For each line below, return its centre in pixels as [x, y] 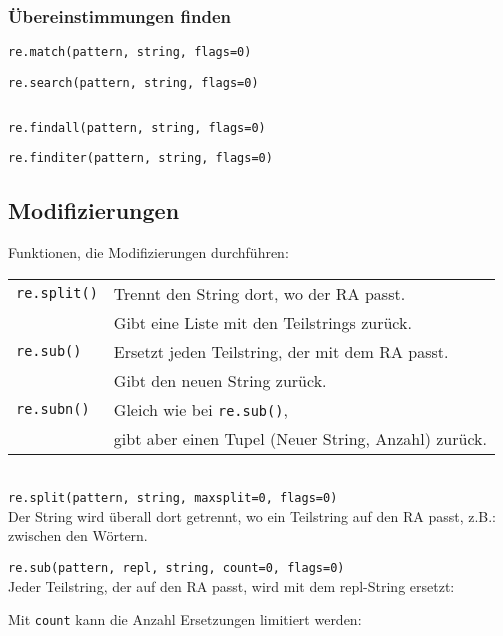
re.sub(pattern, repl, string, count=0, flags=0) [176, 568]
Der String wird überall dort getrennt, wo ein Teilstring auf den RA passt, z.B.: [252, 515]
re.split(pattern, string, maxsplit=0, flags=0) [173, 498]
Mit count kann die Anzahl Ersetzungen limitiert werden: [185, 619]
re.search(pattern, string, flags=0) [133, 82]
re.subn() [53, 409]
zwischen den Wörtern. [78, 535]
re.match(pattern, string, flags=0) [130, 52]
